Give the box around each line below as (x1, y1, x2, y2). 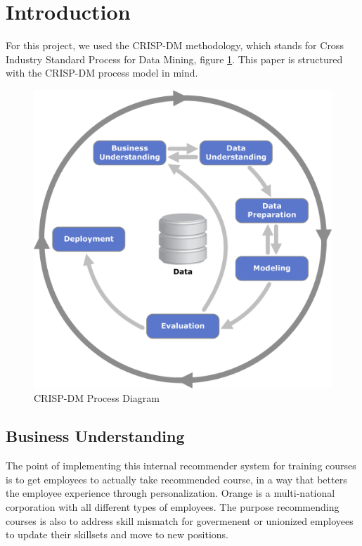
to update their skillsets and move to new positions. (6, 527, 228, 542)
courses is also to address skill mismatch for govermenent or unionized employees (6, 513, 354, 528)
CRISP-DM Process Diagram (34, 391, 160, 405)
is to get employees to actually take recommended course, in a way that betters (6, 472, 347, 486)
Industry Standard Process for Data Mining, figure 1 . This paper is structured (6, 51, 343, 66)
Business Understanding (6, 425, 185, 447)
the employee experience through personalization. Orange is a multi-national (6, 486, 335, 500)
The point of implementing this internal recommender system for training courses (6, 458, 356, 473)
